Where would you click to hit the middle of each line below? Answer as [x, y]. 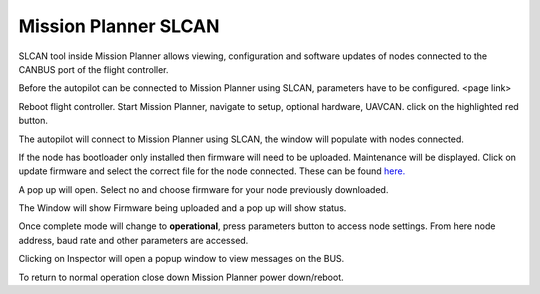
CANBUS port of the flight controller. [93, 69]
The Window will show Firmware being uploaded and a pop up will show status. [182, 208]
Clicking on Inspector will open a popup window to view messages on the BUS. [181, 259]
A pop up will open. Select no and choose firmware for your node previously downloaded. [203, 189]
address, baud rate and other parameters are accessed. [133, 240]
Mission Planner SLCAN [119, 26]
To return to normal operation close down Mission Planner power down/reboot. [181, 277]
